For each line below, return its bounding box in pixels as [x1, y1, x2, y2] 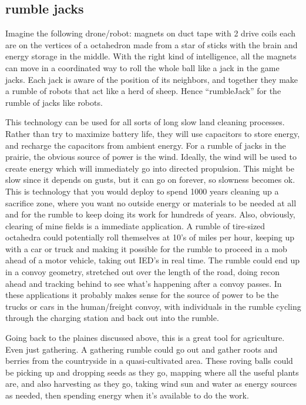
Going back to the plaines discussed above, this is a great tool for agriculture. [5, 332, 285, 344]
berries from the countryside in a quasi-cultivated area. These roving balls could [5, 354, 293, 367]
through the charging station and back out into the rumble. [5, 312, 219, 324]
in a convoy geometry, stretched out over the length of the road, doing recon [5, 266, 280, 278]
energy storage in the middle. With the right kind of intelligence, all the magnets [5, 50, 297, 62]
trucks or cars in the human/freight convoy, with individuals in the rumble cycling [5, 300, 301, 312]
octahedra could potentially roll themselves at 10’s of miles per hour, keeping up [5, 231, 295, 243]
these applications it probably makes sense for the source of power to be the [5, 289, 279, 301]
